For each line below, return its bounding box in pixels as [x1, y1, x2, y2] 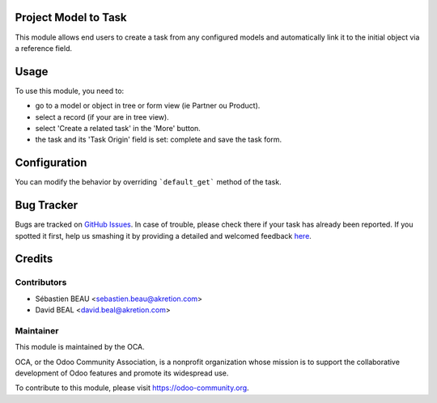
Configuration [15, 156, 87, 170]
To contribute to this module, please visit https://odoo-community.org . [15, 383, 250, 392]
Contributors [15, 277, 67, 288]
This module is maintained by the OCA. [15, 342, 145, 352]
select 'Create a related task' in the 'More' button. [35, 123, 202, 133]
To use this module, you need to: [15, 86, 125, 95]
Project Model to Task [15, 11, 127, 24]
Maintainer [15, 325, 59, 336]
